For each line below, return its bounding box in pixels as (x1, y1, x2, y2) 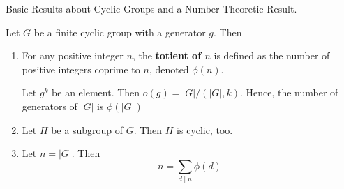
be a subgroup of (51, 122, 123, 137)
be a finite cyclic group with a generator (33, 24, 206, 39)
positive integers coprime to (22, 61, 140, 76)
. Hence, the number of (239, 85, 338, 100)
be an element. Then (52, 85, 140, 100)
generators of (22, 98, 77, 113)
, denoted (149, 61, 189, 76)
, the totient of (132, 48, 202, 63)
